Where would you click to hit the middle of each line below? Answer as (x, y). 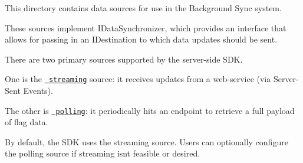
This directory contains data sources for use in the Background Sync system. (143, 8)
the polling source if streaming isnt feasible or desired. (103, 153)
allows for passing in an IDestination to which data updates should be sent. (141, 39)
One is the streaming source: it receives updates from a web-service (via (138, 79)
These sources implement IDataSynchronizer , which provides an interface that (146, 27)
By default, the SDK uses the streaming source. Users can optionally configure (146, 141)
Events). (38, 91)
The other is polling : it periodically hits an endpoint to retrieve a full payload (150, 110)
